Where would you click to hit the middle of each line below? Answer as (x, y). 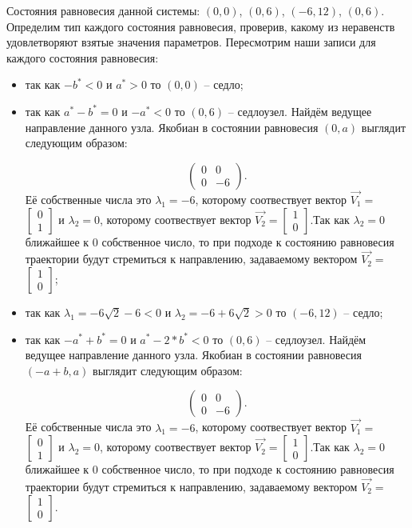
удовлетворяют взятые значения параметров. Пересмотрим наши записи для (191, 42)
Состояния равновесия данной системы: (103, 10)
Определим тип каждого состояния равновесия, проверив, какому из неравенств (201, 26)
